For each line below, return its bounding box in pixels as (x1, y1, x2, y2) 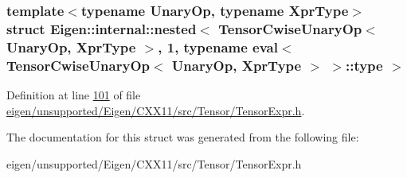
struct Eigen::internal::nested (6, 18, 197, 38)
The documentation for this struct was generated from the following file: (6, 129, 359, 145)
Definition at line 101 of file (6, 86, 141, 103)
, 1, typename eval (158, 37, 278, 56)
